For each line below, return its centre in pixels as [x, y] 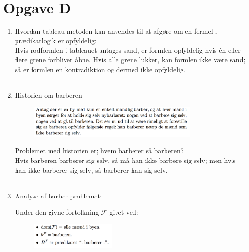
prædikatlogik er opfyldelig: [56, 40]
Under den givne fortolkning [57, 212]
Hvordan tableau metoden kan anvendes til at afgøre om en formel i [116, 31]
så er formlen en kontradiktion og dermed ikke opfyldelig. [100, 69]
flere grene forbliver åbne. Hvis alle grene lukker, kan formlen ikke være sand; [130, 59]
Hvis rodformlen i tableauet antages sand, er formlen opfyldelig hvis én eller [128, 50]
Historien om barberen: [49, 95]
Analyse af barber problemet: [58, 195]
